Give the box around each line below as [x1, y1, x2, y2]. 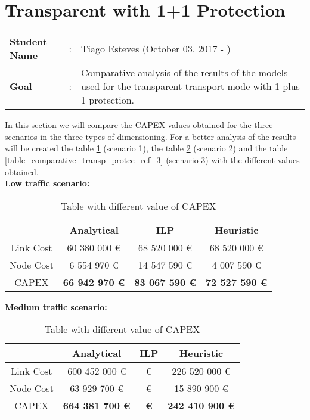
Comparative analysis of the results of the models [81, 66, 288, 80]
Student [10, 35, 48, 49]
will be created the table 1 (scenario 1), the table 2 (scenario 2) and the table [5, 142, 288, 154]
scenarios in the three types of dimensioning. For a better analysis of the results [5, 130, 296, 142]
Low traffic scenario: [5, 177, 90, 189]
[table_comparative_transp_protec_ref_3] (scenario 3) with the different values [5, 153, 300, 166]
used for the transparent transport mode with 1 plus [81, 79, 300, 94]
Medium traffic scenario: [5, 300, 107, 313]
